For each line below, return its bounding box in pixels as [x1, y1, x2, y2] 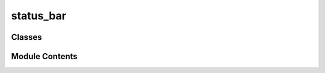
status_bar [11, 9, 66, 22]
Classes [11, 32, 42, 42]
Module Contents [11, 51, 78, 62]
